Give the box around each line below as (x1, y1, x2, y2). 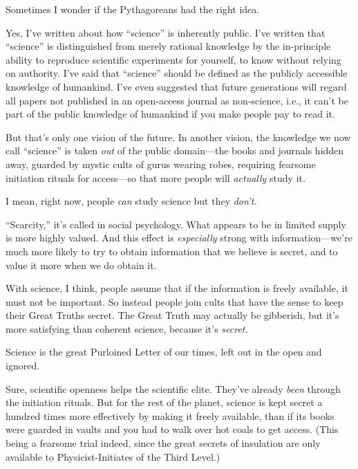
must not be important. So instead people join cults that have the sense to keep (6, 294, 343, 309)
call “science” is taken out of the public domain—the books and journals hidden (6, 143, 344, 158)
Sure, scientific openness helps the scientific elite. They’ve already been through (6, 381, 341, 396)
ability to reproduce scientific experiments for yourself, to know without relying (6, 52, 341, 66)
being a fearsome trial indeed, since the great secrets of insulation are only (6, 436, 321, 450)
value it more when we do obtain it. (6, 257, 157, 272)
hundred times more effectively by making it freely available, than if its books (6, 408, 335, 423)
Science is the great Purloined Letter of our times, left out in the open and (6, 344, 322, 359)
